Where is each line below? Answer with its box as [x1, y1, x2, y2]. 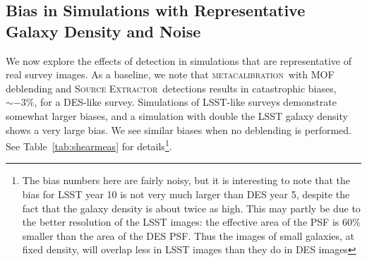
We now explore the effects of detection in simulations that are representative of [6, 53, 352, 68]
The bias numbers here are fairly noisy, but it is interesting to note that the [22, 173, 350, 188]
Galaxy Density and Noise [6, 20, 201, 42]
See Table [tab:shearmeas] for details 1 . [6, 137, 172, 153]
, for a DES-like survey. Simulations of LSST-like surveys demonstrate [34, 95, 337, 109]
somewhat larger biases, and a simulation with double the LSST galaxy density [6, 108, 348, 123]
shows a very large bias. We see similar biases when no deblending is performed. [6, 122, 351, 137]
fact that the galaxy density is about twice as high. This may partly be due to [22, 200, 361, 215]
